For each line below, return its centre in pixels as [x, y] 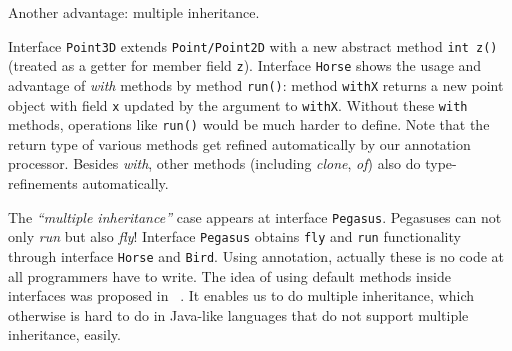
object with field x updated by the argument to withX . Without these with [238, 104]
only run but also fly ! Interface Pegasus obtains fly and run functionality [234, 236]
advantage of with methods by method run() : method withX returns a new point [256, 84]
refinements [43, 183]
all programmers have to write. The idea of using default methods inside [230, 275]
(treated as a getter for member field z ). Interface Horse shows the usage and [245, 65]
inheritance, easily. [64, 334]
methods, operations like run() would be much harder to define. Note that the [249, 124]
